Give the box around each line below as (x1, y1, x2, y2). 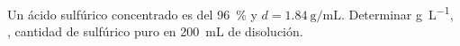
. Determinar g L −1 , (340, 3, 454, 23)
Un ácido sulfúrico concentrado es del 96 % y (7, 4, 257, 23)
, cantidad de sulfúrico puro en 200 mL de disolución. (7, 22, 303, 41)
